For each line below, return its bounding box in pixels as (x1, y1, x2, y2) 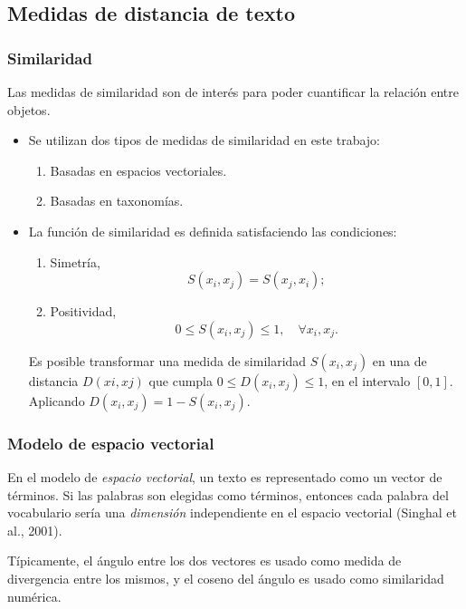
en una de (372, 351, 427, 370)
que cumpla (148, 371, 214, 390)
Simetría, (50, 252, 100, 271)
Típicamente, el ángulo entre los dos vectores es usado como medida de (7, 551, 402, 570)
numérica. (7, 586, 62, 605)
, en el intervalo (324, 371, 411, 390)
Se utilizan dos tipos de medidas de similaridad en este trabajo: (28, 130, 380, 150)
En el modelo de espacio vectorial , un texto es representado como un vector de (7, 467, 442, 486)
